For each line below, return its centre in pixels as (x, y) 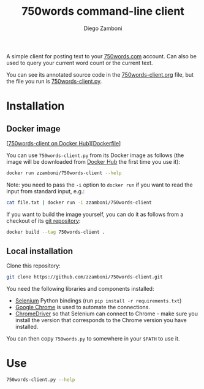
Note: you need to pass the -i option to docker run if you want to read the (100, 185)
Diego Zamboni (103, 28)
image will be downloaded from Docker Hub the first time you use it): (93, 161)
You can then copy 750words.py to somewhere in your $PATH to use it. (93, 339)
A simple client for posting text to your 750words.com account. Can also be (102, 56)
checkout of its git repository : (43, 221)
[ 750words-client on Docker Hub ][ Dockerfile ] (64, 143)
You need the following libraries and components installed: (80, 289)
